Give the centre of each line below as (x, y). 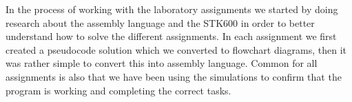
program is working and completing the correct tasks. (118, 90)
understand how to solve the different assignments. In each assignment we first (171, 36)
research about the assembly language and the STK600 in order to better (160, 22)
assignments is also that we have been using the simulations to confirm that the (174, 76)
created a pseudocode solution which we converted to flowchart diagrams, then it (176, 49)
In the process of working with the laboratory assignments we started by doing (172, 9)
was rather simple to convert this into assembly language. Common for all (162, 63)
